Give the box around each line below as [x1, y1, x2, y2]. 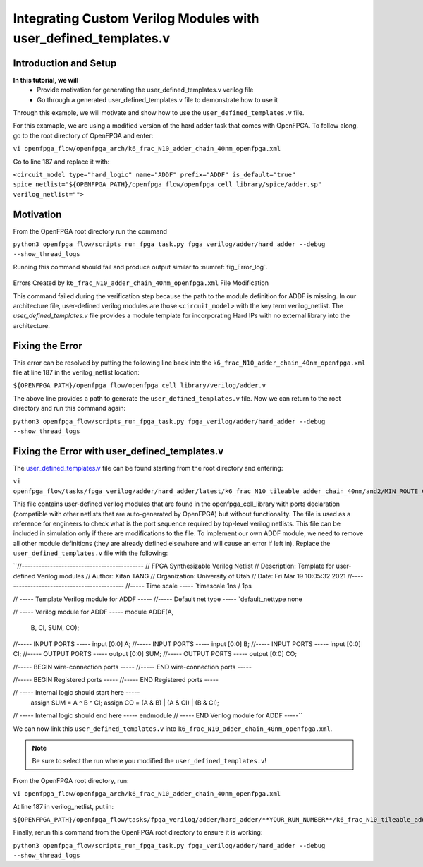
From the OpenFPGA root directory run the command [13, 226, 168, 236]
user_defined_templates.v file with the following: [13, 549, 168, 557]
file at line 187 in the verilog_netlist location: [13, 368, 140, 377]
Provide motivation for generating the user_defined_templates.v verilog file [37, 85, 254, 95]
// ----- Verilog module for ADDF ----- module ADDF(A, [13, 607, 174, 617]
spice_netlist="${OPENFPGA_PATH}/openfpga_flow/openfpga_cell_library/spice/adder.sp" [13, 181, 322, 188]
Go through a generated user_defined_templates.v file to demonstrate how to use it [37, 95, 278, 104]
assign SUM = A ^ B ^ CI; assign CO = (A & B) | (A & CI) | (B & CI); [30, 698, 220, 707]
